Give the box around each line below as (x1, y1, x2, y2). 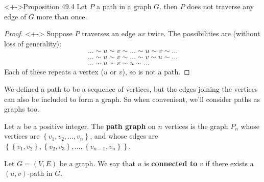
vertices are (4, 131, 40, 141)
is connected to (144, 158, 198, 168)
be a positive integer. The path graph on (23, 120, 156, 131)
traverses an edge (82, 28, 135, 39)
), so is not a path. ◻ (122, 66, 190, 77)
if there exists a (205, 158, 254, 168)
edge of (4, 11, 27, 21)
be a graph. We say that (59, 158, 135, 168)
